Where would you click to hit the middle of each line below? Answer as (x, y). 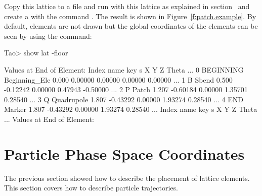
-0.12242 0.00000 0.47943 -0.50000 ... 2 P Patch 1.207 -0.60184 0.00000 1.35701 (126, 89)
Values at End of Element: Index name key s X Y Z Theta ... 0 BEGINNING (124, 69)
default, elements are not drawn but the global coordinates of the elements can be (131, 26)
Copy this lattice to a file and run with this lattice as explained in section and (127, 6)
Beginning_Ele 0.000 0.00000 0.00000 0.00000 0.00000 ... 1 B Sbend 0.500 (118, 79)
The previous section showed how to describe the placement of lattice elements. (127, 178)
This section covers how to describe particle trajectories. (91, 188)
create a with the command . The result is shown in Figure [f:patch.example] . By (130, 16)
